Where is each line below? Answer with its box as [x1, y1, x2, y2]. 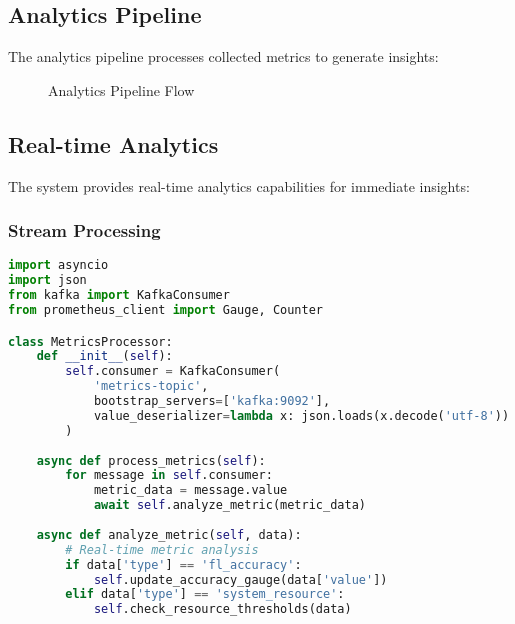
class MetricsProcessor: [8, 334, 173, 349]
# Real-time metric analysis [65, 542, 259, 557]
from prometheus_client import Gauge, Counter [8, 303, 324, 318]
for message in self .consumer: [65, 468, 273, 483]
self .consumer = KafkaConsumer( [65, 364, 281, 379]
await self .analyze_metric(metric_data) [93, 498, 366, 513]
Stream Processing [8, 218, 161, 243]
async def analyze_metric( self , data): [36, 527, 302, 542]
